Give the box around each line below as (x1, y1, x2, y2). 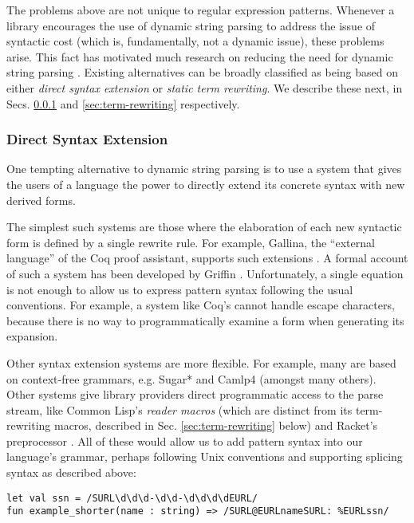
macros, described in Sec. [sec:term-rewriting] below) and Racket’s (53, 417, 378, 434)
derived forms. (6, 191, 76, 208)
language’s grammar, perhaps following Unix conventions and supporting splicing (6, 448, 403, 465)
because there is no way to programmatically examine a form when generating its (6, 312, 404, 328)
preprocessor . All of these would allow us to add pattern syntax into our (6, 432, 363, 449)
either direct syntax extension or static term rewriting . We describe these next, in (6, 79, 403, 96)
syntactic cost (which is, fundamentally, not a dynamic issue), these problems (6, 33, 384, 49)
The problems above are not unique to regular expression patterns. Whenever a (6, 2, 395, 18)
